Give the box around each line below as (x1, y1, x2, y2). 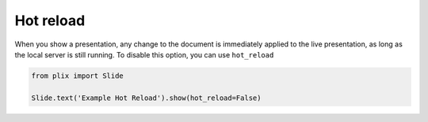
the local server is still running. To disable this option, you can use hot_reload (14, 50, 274, 59)
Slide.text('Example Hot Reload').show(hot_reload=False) (31, 93, 262, 102)
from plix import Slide (31, 71, 124, 80)
